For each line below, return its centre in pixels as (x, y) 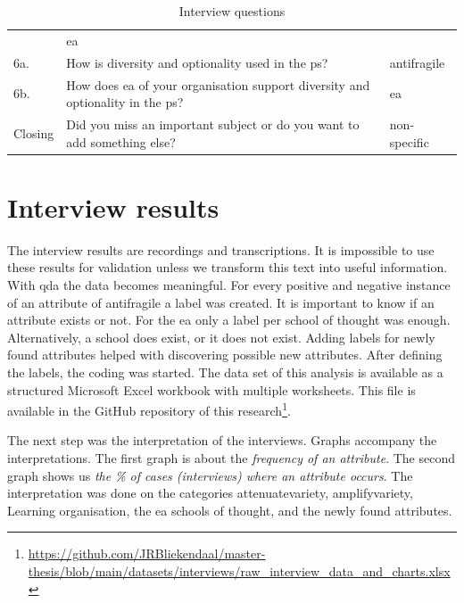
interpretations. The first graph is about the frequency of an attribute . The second (231, 457)
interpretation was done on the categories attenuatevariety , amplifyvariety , (211, 493)
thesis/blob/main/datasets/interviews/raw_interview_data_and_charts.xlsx (239, 570)
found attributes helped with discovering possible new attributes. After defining (225, 355)
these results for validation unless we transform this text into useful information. (228, 267)
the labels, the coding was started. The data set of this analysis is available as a (225, 372)
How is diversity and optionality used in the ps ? (197, 62)
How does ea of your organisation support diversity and (218, 84)
